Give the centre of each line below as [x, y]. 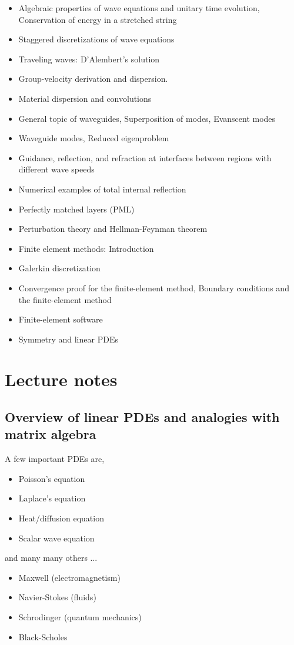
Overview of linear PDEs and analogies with [142, 417]
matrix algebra [51, 434]
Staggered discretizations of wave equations [96, 39]
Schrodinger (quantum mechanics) [80, 617]
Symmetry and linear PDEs [68, 339]
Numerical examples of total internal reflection [102, 189]
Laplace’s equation [52, 498]
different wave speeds [56, 169]
